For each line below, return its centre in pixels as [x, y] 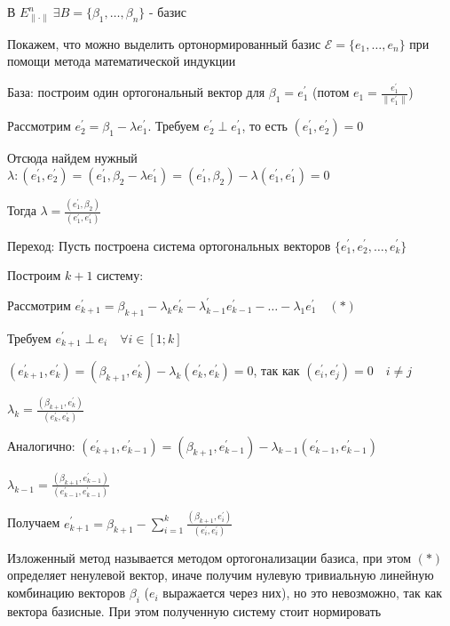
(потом [331, 92]
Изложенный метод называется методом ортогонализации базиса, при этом [209, 557]
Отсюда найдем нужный [72, 158]
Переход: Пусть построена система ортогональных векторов [169, 245]
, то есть [264, 126]
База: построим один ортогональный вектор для [136, 92]
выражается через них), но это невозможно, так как [303, 593]
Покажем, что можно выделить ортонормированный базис [164, 43]
